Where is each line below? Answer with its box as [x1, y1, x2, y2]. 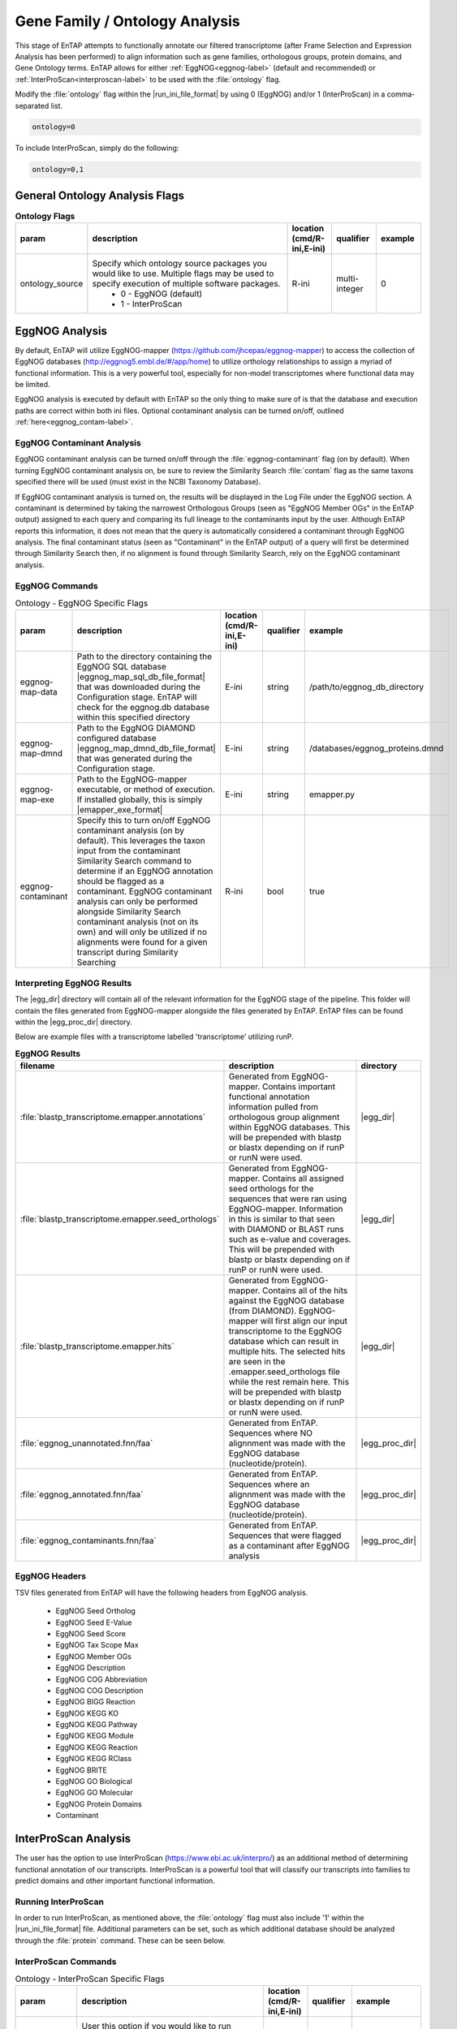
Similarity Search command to [76, 855, 192, 867]
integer [336, 283, 364, 295]
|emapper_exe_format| [76, 804, 163, 816]
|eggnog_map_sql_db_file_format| [76, 671, 206, 683]
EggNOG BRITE [55, 1765, 107, 1775]
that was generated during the [76, 753, 192, 765]
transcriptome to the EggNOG [228, 1325, 343, 1337]
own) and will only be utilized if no [76, 926, 207, 937]
